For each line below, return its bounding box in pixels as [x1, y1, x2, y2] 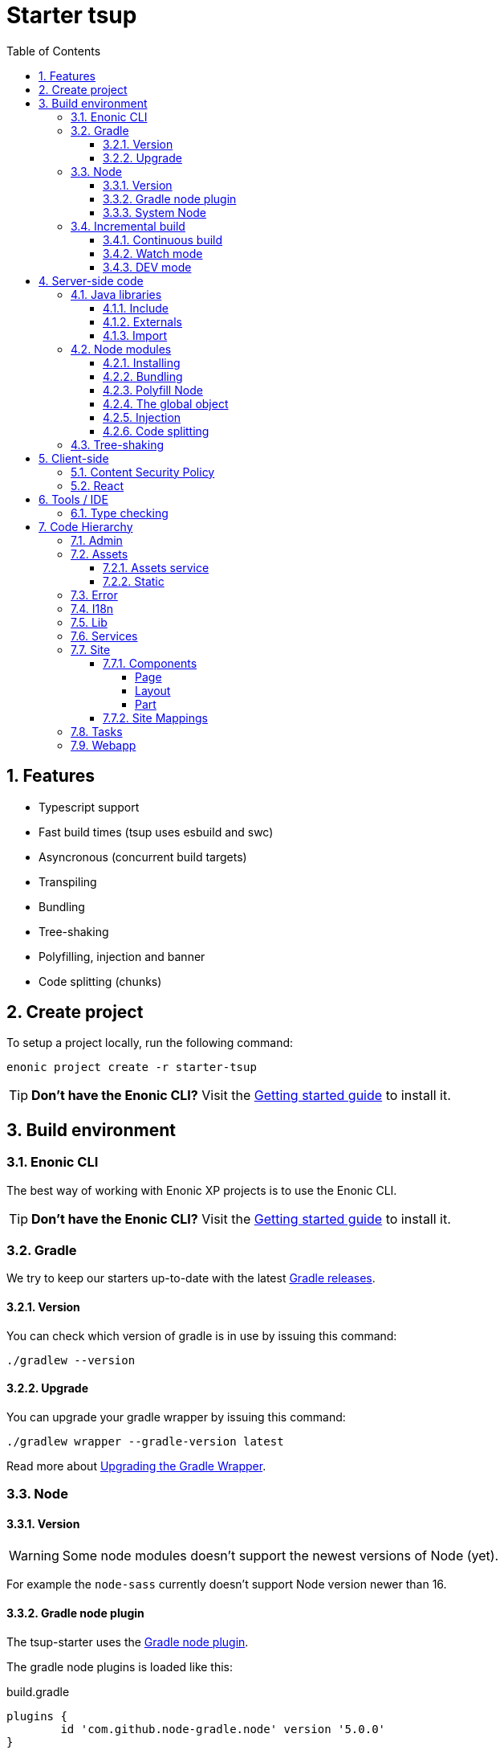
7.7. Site [71, 642, 111, 656]
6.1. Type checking [71, 505, 169, 520]
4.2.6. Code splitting [103, 423, 209, 438]
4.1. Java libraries [71, 287, 162, 301]
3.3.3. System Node [103, 205, 207, 219]
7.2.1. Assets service [103, 560, 209, 574]
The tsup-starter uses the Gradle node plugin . [6, 1634, 249, 1649]
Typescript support [39, 799, 140, 814]
